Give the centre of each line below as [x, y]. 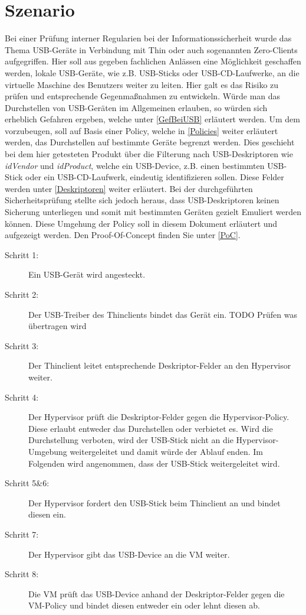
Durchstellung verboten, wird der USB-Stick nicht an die [131, 440]
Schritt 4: [22, 397]
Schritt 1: [22, 254]
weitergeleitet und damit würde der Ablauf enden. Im [166, 451]
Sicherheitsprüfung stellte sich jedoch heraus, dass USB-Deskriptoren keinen [142, 200]
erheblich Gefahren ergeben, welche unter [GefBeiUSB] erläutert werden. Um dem [152, 119]
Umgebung [48, 451]
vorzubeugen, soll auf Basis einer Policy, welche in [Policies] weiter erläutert [142, 130]
